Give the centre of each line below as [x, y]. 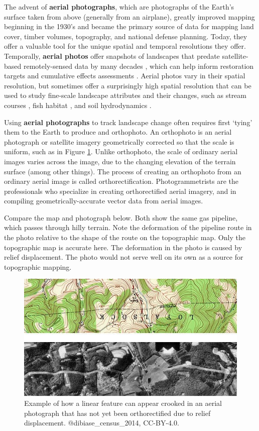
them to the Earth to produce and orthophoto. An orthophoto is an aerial [118, 132]
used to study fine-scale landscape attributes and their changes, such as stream [125, 95]
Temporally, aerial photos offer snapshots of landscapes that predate [112, 56]
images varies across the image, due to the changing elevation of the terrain [120, 161]
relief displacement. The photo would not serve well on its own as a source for [124, 257]
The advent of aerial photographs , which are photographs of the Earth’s [119, 7]
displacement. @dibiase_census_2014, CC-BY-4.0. [102, 423]
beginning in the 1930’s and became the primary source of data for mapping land [129, 26]
